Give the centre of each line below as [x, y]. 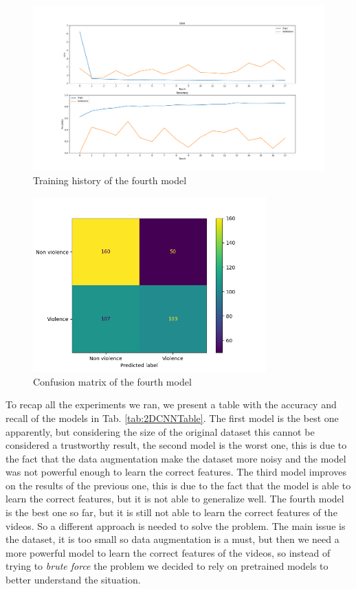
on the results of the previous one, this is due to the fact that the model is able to [178, 485]
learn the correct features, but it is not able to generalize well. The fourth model [175, 499]
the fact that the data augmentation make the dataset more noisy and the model [176, 458]
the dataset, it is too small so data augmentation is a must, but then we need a [173, 539]
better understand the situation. [73, 580]
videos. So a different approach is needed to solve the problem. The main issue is [176, 525]
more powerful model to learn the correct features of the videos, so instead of [168, 552]
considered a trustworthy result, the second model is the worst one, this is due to [176, 445]
